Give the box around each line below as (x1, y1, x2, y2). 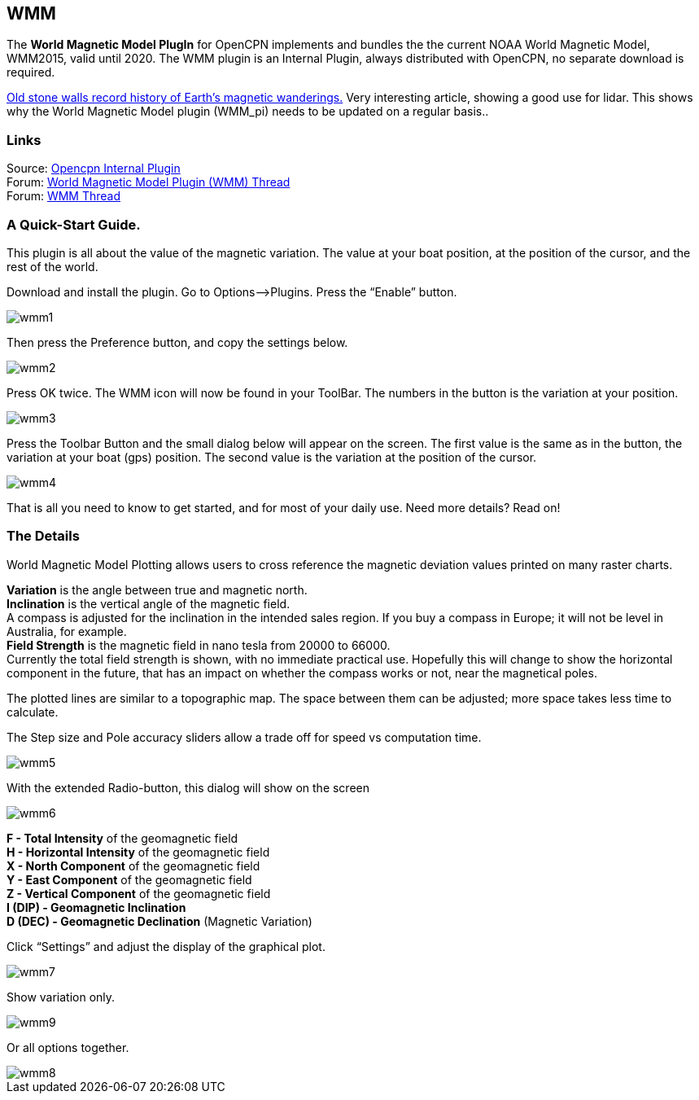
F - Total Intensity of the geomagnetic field (7, 830, 238, 845)
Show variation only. (7, 989, 116, 1004)
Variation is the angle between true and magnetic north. (7, 582, 308, 597)
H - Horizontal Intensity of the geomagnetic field (7, 844, 270, 859)
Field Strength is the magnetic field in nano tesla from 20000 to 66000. (7, 638, 391, 652)
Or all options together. (7, 1040, 129, 1054)
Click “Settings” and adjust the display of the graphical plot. (7, 939, 325, 953)
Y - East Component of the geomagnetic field (7, 872, 252, 887)
